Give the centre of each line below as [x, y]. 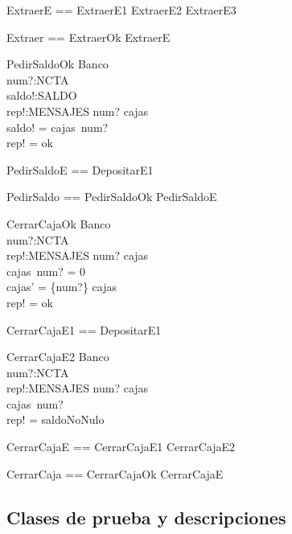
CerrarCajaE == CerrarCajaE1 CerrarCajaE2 [121, 447]
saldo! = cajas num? [58, 127]
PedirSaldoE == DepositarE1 [80, 169]
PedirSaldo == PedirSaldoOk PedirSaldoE [112, 197]
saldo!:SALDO [42, 95]
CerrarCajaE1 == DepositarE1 [84, 329]
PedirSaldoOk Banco [58, 64]
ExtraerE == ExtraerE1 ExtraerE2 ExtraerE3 [121, 10]
